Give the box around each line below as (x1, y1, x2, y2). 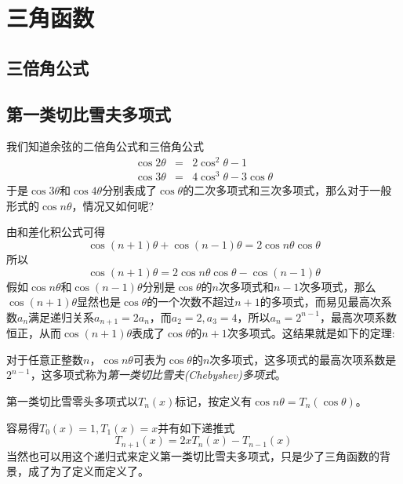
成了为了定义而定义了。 (27, 463, 149, 479)
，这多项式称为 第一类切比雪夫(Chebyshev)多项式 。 (30, 366, 286, 383)
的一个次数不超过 (147, 293, 235, 310)
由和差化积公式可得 (6, 224, 105, 240)
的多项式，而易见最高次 (260, 293, 381, 310)
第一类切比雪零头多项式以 (6, 392, 138, 409)
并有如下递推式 (158, 419, 235, 435)
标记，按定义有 (175, 392, 252, 409)
